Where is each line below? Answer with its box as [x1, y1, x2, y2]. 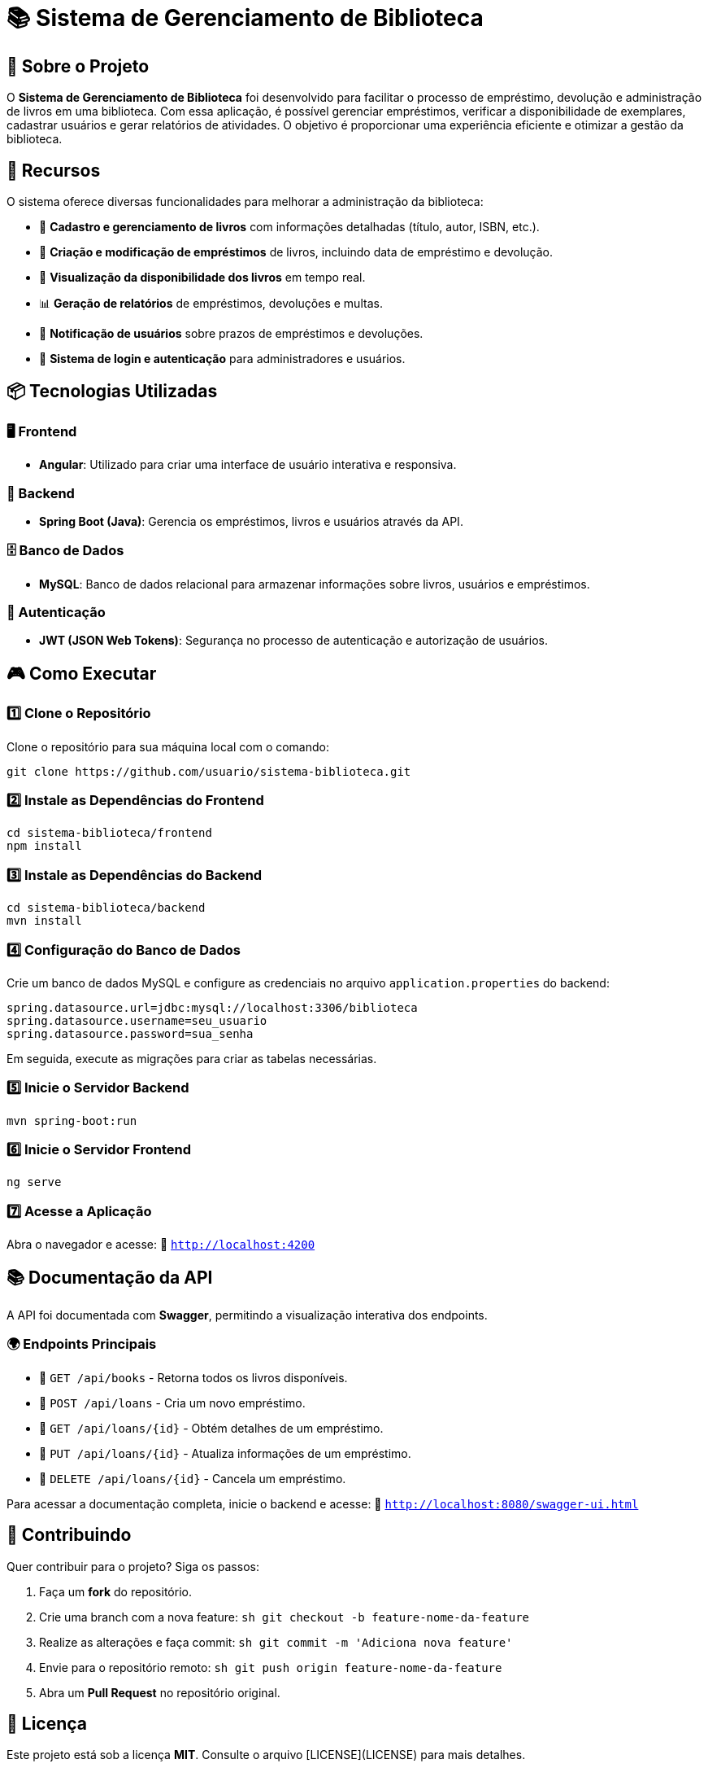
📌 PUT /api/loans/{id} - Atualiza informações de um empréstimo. [39, 1446, 411, 1460]
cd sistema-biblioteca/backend [7, 901, 206, 915]
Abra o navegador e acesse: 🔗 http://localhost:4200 [7, 1237, 315, 1252]
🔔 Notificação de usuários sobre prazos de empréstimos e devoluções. [39, 326, 423, 341]
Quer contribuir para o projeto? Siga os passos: [7, 1559, 259, 1573]
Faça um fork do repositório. [39, 1584, 192, 1599]
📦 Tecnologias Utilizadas [7, 381, 218, 402]
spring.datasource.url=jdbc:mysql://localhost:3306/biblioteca [7, 1000, 418, 1014]
